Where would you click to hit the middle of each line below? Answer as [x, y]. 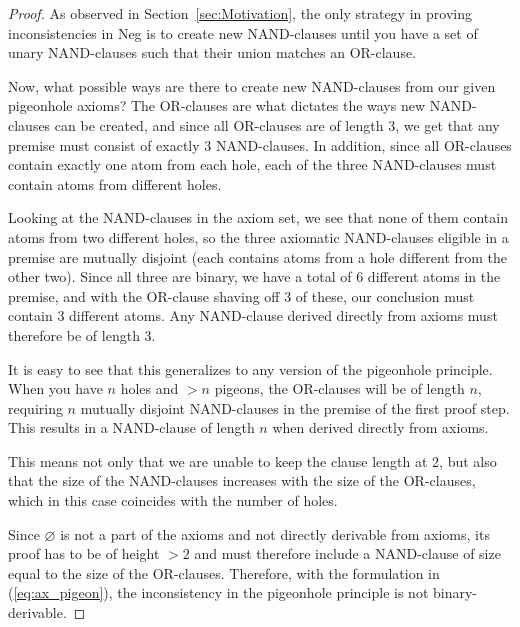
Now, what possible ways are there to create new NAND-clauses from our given [252, 85]
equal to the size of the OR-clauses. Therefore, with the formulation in [224, 572]
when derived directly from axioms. [380, 427]
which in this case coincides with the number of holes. [173, 500]
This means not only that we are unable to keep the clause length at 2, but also [252, 460]
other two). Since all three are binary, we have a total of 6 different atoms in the [254, 276]
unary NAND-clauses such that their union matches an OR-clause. [212, 52]
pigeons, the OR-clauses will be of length [339, 388]
